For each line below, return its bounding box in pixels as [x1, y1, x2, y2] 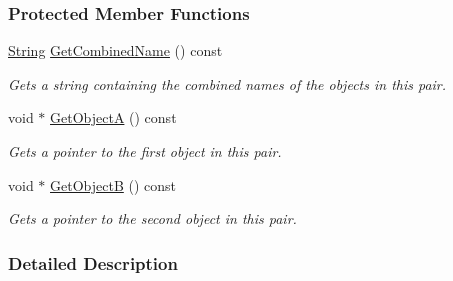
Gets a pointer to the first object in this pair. [8, 141, 282, 161]
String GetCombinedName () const [8, 40, 223, 61]
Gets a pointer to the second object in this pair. [8, 208, 297, 229]
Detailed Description [8, 250, 178, 275]
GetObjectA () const [50, 107, 177, 128]
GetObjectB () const [50, 174, 176, 195]
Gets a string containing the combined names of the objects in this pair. [8, 73, 447, 94]
